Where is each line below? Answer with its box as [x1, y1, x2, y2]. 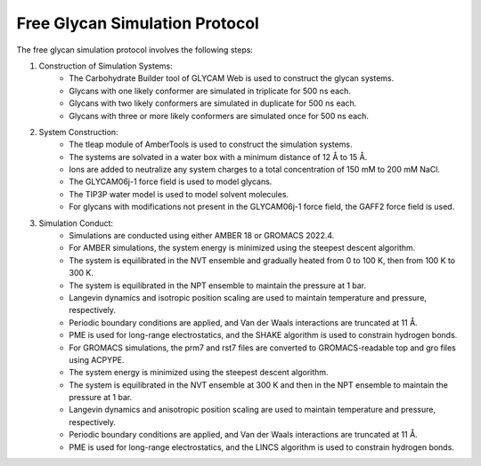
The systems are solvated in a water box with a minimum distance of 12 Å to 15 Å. [69, 151, 368, 162]
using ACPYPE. [69, 354, 125, 365]
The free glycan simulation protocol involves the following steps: [16, 44, 254, 55]
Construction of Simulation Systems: [38, 60, 173, 71]
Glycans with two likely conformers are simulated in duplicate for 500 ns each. [69, 98, 357, 108]
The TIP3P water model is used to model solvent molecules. [69, 189, 289, 199]
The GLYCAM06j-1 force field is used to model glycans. [69, 176, 273, 187]
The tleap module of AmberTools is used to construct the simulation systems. [69, 139, 353, 150]
